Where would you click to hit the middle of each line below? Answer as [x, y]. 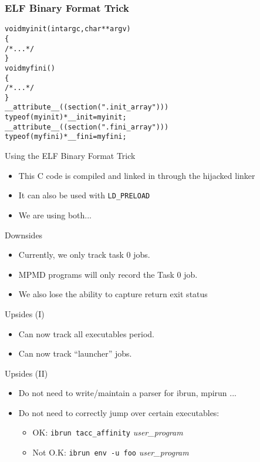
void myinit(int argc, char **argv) [68, 29]
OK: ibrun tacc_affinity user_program [108, 432]
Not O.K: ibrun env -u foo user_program [111, 452]
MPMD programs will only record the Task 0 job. [108, 274]
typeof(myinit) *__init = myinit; [66, 117]
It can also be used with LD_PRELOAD [84, 195]
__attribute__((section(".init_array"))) [87, 107]
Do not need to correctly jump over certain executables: [119, 412]
